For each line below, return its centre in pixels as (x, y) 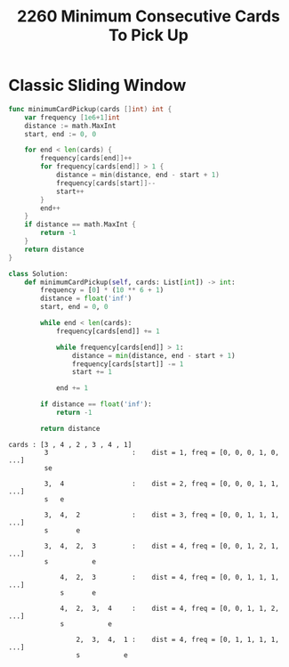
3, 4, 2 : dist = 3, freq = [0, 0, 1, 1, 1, (161, 515)
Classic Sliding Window (97, 85)
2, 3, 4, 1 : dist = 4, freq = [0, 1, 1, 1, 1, (177, 639)
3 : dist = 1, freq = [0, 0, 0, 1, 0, (161, 452)
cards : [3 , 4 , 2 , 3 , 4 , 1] (70, 444)
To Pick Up (149, 35)
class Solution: (38, 273)
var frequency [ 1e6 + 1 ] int (72, 118)
